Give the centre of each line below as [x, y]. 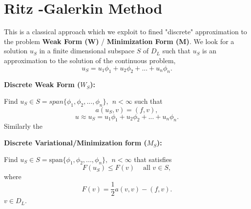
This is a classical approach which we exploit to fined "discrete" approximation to [125, 32]
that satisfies [153, 159]
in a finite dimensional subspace [87, 51]
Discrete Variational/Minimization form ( [75, 143]
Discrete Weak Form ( [42, 84]
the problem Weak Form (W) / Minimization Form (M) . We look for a [119, 41]
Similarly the [23, 126]
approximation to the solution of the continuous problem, [90, 60]
